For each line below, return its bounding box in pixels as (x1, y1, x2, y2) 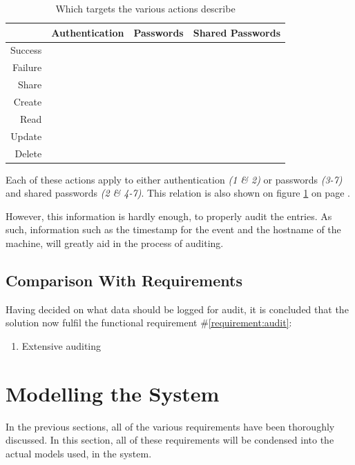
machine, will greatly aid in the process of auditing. (6, 235, 224, 250)
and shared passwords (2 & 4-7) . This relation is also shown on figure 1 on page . (6, 186, 350, 200)
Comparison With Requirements (6, 269, 242, 290)
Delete (15, 146, 42, 160)
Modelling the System (6, 379, 220, 407)
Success (10, 43, 42, 57)
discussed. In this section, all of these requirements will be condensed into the (6, 433, 334, 447)
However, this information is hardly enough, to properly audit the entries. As (6, 208, 332, 223)
